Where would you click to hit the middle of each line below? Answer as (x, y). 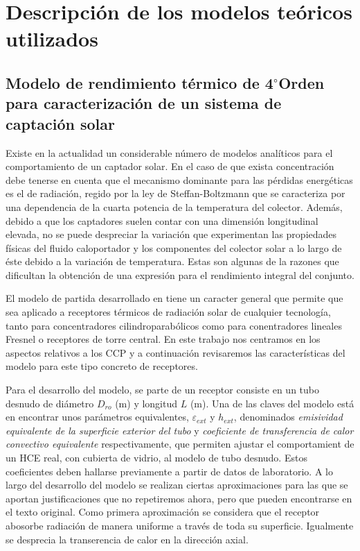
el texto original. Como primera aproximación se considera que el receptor (163, 512)
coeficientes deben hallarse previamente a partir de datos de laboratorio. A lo (169, 471)
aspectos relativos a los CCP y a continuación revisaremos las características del (175, 352)
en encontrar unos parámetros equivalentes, (97, 417)
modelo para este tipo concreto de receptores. (102, 366)
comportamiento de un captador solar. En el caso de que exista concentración (170, 166)
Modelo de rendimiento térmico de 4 (139, 82)
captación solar (60, 123)
